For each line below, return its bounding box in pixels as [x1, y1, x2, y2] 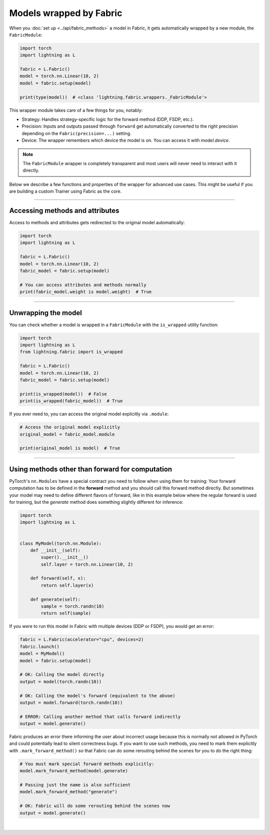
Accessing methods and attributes [9, 206, 119, 215]
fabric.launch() [19, 643, 60, 649]
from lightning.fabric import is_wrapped [19, 349, 123, 355]
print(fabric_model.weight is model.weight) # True [19, 289, 152, 295]
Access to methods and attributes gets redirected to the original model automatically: [9, 220, 185, 226]
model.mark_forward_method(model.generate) [19, 768, 128, 774]
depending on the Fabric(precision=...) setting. [21, 130, 132, 136]
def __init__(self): [30, 547, 81, 553]
